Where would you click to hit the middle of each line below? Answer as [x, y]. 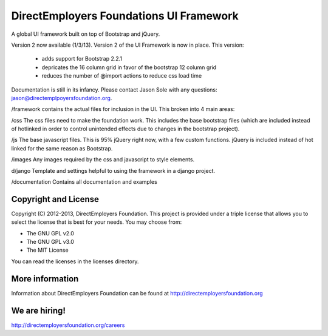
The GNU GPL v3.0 [50, 242]
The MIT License [48, 250]
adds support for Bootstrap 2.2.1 [82, 59]
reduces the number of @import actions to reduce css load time [122, 76]
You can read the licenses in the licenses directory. [75, 261]
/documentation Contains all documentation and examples [84, 182]
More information [45, 279]
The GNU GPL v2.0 [50, 233]
